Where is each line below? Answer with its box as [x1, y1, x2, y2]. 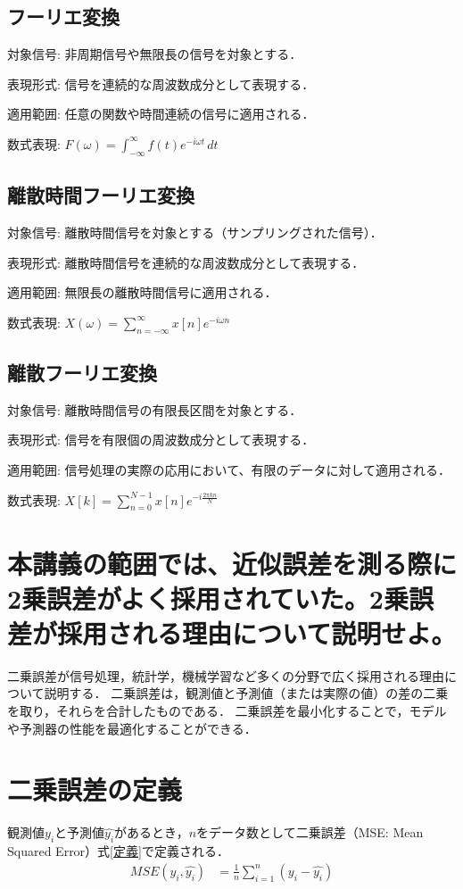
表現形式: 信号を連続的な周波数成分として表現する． [7, 74, 315, 93]
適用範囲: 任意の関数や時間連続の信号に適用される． [7, 104, 315, 123]
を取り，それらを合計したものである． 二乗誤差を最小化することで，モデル [7, 702, 447, 720]
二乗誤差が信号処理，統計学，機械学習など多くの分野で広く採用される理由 [7, 666, 444, 685]
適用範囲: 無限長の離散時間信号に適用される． [7, 283, 277, 302]
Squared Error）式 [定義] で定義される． [7, 842, 229, 860]
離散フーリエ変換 [7, 358, 157, 386]
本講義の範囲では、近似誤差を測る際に [7, 544, 458, 581]
